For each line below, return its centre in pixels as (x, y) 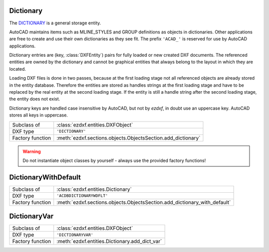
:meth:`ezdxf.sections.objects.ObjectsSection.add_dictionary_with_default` (144, 202)
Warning (32, 151)
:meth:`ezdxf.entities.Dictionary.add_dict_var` (109, 242)
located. (17, 69)
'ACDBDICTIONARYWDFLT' (82, 196)
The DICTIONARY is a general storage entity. (55, 23)
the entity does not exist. (35, 99)
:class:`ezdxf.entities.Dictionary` (94, 189)
